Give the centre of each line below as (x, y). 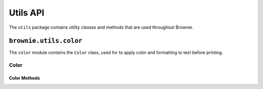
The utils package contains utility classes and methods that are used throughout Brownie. (101, 27)
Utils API (27, 13)
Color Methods (24, 78)
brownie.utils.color (46, 41)
